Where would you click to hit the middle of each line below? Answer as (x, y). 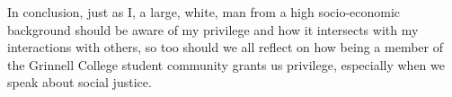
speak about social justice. (80, 82)
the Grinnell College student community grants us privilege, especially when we (226, 64)
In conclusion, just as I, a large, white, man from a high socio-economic (204, 12)
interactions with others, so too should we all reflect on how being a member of (225, 47)
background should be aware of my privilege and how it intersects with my (213, 29)
